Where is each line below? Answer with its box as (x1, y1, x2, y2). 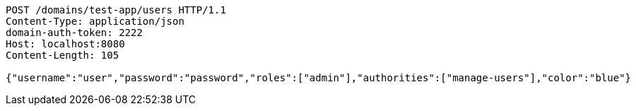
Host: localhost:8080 (6, 38, 125, 49)
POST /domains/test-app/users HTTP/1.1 (6, 4, 226, 16)
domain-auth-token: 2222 (6, 27, 143, 38)
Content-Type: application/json (6, 16, 184, 27)
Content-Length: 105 (6, 49, 119, 61)
